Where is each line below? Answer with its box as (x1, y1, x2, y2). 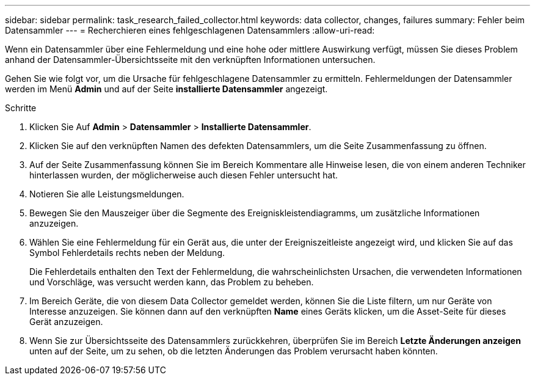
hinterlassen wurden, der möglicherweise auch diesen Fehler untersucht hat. (29, 170, 338, 180)
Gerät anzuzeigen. (29, 316, 103, 327)
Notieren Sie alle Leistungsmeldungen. (29, 189, 184, 199)
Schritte (5, 103, 37, 113)
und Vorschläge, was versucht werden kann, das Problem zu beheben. (29, 277, 314, 287)
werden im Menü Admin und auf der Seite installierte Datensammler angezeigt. (5, 84, 328, 94)
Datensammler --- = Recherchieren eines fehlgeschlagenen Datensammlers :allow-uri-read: (5, 25, 375, 35)
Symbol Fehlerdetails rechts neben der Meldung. (29, 247, 225, 258)
